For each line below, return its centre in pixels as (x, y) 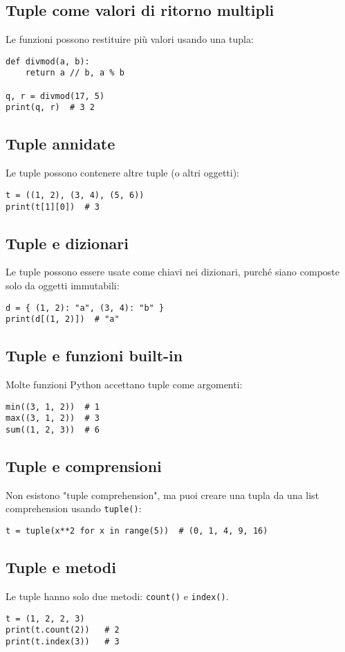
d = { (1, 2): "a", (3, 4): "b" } (85, 308)
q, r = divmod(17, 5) (55, 96)
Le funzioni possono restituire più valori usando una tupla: (130, 39)
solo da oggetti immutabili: (63, 285)
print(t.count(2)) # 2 (63, 630)
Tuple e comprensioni (84, 466)
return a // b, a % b (75, 73)
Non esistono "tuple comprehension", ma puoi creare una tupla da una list (162, 495)
